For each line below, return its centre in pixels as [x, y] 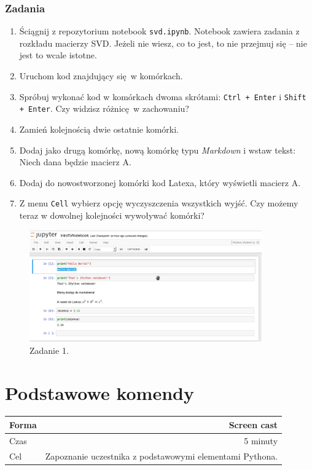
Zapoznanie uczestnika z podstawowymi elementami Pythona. [162, 456]
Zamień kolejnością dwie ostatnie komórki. [99, 129]
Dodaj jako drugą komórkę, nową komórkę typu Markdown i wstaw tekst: [158, 150]
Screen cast [253, 424]
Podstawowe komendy [99, 392]
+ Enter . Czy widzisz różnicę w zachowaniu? [104, 108]
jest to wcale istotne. [58, 55]
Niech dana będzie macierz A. [75, 162]
